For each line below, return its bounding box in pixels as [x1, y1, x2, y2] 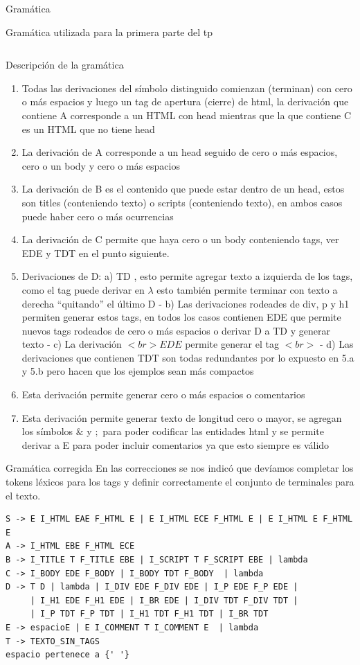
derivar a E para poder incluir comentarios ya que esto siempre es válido [21, 437, 330, 452]
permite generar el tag [185, 337, 279, 351]
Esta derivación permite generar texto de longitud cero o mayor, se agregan [21, 410, 342, 425]
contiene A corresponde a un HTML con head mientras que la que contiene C [21, 107, 352, 122]
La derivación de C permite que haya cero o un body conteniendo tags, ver [21, 232, 339, 247]
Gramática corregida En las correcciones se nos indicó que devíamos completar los [6, 461, 354, 475]
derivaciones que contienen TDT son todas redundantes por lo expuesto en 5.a [21, 350, 354, 364]
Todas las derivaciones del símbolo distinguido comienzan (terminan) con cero [21, 80, 352, 95]
